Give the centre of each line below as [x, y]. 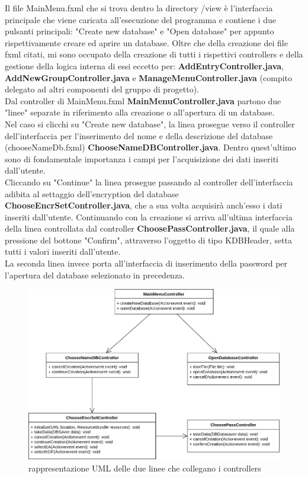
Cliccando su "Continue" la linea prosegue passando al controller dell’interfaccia [149, 182]
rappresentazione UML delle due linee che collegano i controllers [145, 468]
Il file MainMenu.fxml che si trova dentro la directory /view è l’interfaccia [139, 8]
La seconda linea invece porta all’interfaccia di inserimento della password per [146, 263]
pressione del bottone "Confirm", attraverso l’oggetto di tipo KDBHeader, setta [149, 240]
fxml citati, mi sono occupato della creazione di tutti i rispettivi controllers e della [154, 54]
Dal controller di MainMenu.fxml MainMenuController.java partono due [143, 100]
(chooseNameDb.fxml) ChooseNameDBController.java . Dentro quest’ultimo [150, 147]
